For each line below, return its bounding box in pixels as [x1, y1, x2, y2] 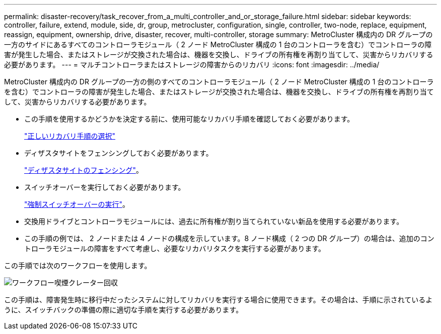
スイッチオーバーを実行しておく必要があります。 [24, 183, 185, 191]
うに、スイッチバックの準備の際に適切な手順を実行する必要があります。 [4, 305, 243, 314]
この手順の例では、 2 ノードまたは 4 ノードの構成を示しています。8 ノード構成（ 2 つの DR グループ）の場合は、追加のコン [24, 234, 434, 243]
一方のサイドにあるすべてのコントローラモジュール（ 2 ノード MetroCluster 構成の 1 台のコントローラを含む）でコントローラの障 [4, 40, 432, 49]
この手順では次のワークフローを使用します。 [4, 261, 152, 270]
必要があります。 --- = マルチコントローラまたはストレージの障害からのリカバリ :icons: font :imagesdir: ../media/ [4, 60, 380, 69]
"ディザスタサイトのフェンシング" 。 [24, 166, 143, 174]
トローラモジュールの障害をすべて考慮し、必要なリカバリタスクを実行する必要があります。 [24, 244, 326, 253]
